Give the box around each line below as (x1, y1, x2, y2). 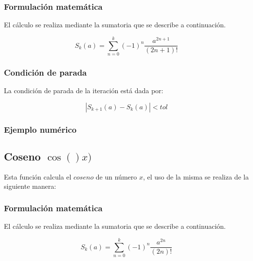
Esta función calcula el (4, 171, 72, 181)
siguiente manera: (4, 181, 56, 191)
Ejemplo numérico (4, 123, 77, 135)
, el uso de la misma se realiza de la (143, 171, 249, 181)
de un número (95, 171, 137, 181)
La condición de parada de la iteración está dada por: (4, 85, 163, 96)
